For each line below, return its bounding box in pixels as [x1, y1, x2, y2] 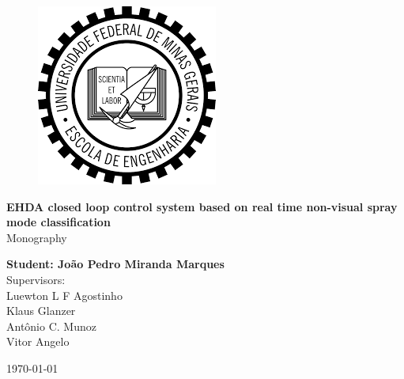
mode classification [6, 214, 111, 230]
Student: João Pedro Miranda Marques [6, 256, 225, 272]
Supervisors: [6, 271, 66, 287]
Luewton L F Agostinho [6, 286, 123, 303]
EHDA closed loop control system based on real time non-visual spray [6, 198, 398, 214]
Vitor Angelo [6, 333, 70, 350]
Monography [6, 229, 67, 245]
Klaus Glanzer [6, 302, 76, 319]
